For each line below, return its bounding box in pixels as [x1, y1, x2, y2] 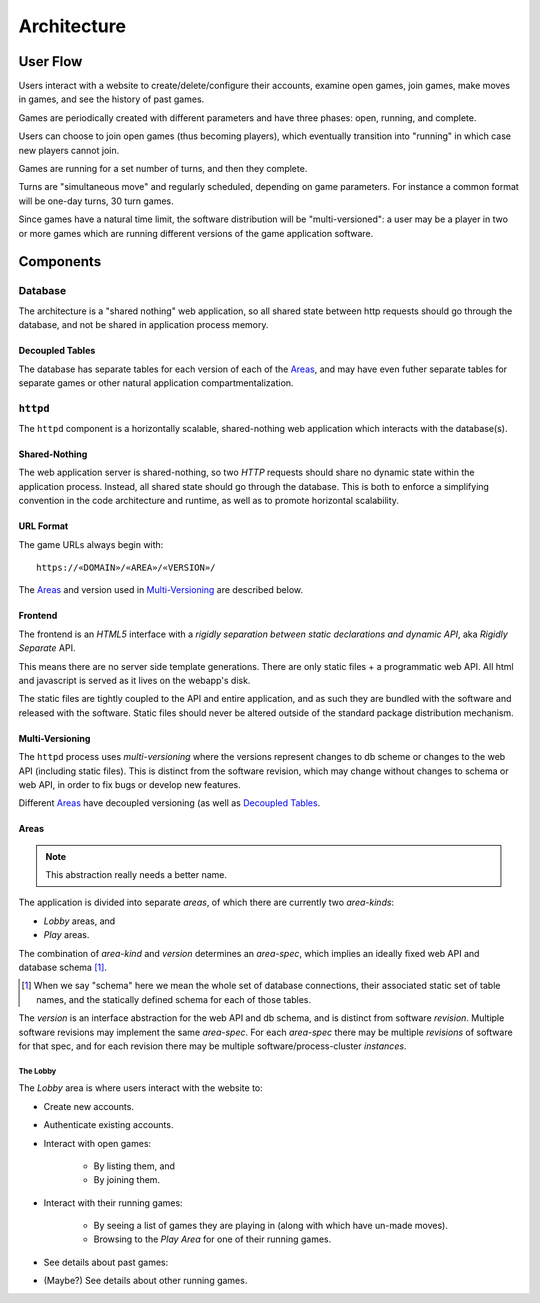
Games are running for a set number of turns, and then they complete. [18, 163, 308, 175]
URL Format [18, 520, 69, 532]
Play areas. [43, 929, 90, 941]
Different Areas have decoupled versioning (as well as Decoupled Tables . [18, 797, 321, 809]
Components [18, 253, 102, 270]
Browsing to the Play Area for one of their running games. [93, 1233, 332, 1245]
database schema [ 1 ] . [18, 961, 107, 974]
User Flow [18, 53, 83, 70]
